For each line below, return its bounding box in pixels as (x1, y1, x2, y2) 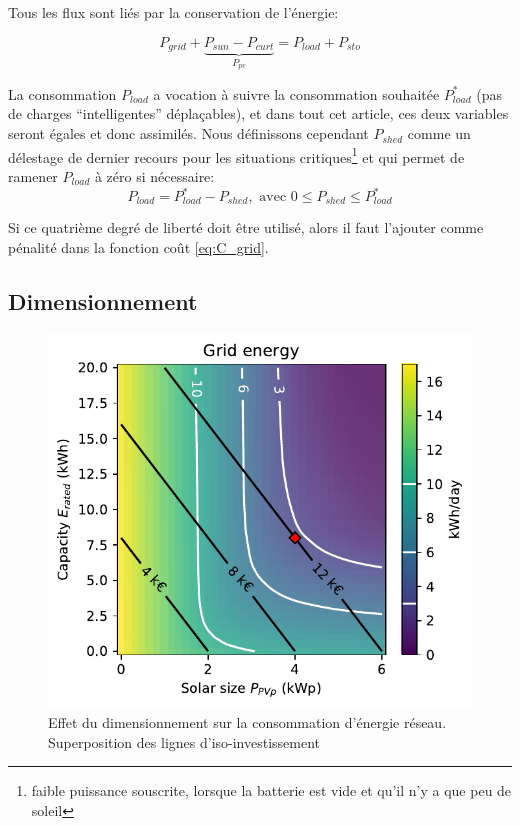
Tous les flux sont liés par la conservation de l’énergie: (8, 2, 339, 22)
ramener (8, 165, 58, 186)
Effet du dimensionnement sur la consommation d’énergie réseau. (48, 712, 447, 733)
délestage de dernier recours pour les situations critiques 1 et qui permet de (8, 143, 465, 167)
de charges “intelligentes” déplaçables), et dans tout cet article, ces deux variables (8, 103, 509, 124)
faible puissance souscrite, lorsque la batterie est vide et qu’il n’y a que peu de (31, 780, 512, 801)
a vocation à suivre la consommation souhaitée (153, 83, 440, 104)
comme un (407, 123, 471, 144)
